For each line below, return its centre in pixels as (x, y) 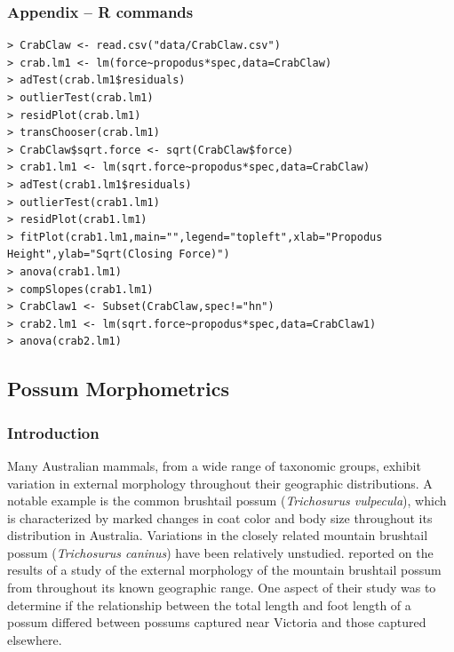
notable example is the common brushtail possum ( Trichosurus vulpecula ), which (227, 501)
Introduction (53, 432)
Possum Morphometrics (118, 389)
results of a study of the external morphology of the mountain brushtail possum (224, 570)
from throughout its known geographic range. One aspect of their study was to (222, 588)
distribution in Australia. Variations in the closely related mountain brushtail (218, 535)
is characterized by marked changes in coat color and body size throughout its (220, 517)
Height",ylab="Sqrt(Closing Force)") (119, 254)
